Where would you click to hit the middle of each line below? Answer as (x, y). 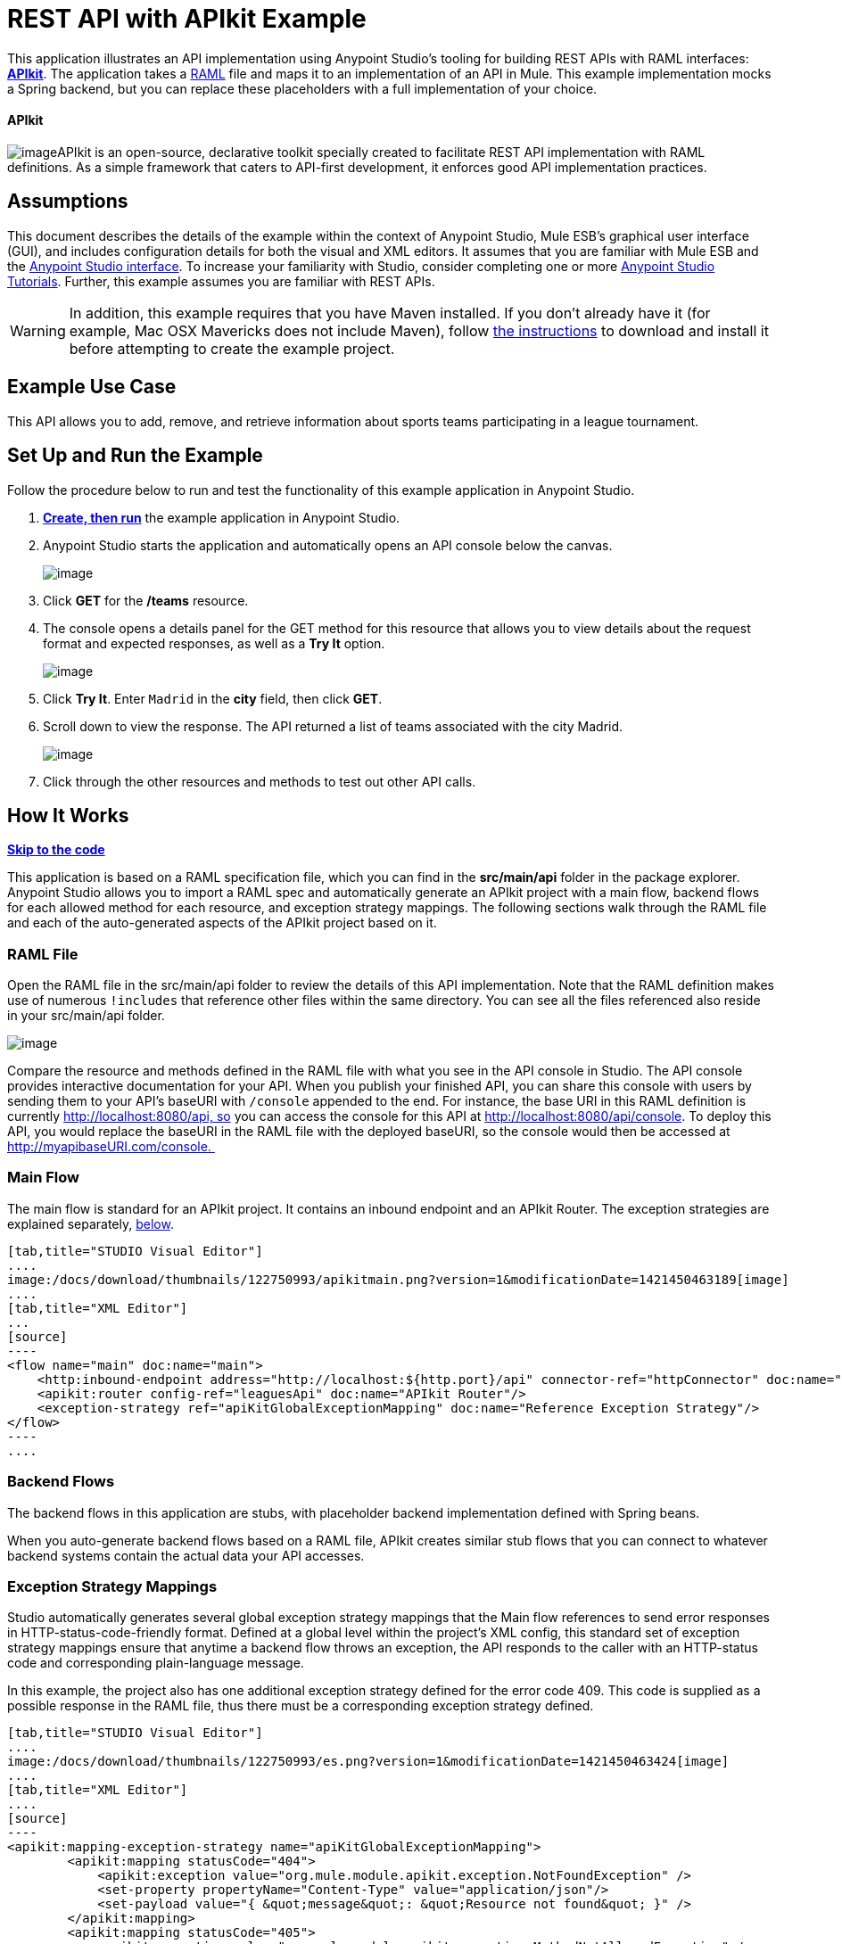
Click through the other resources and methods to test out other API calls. (260, 781)
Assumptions (68, 202)
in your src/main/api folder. (86, 1016)
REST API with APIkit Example (187, 19)
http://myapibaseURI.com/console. (109, 1147)
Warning (38, 330)
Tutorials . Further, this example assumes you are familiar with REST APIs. (221, 281)
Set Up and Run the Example (135, 456)
